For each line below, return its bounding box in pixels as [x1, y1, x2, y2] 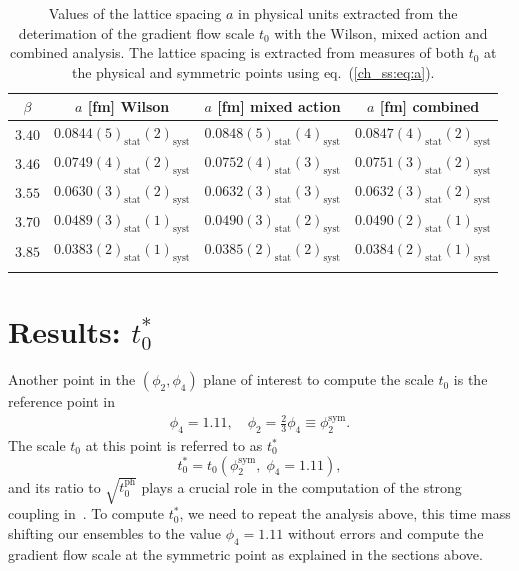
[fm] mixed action [217, 96, 341, 117]
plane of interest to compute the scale [203, 369, 434, 390]
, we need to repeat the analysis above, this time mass [179, 503, 511, 524]
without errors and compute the [287, 522, 484, 543]
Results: [8, 311, 121, 352]
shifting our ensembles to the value [8, 522, 221, 543]
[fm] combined [379, 96, 480, 117]
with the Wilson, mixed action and [274, 22, 488, 43]
